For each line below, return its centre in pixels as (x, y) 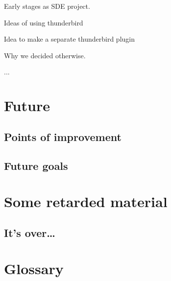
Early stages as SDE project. (47, 6)
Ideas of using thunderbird (44, 22)
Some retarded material (86, 201)
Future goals (36, 165)
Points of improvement (63, 136)
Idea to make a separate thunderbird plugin (69, 39)
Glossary (34, 269)
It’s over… (30, 232)
